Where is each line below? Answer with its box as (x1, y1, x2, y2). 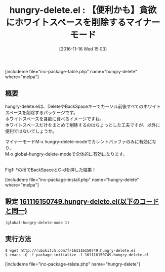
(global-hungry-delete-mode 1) (5, 220, 70, 225)
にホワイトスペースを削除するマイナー (5, 17, 161, 28)
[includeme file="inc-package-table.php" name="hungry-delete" (5, 68, 137, 74)
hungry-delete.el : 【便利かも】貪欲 (9, 4, 157, 16)
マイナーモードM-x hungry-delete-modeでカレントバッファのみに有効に (5, 138, 152, 144)
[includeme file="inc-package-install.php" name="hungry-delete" (5, 177, 139, 182)
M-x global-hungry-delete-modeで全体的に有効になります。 (5, 151, 127, 157)
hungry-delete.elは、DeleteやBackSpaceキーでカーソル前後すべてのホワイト (5, 103, 161, 109)
